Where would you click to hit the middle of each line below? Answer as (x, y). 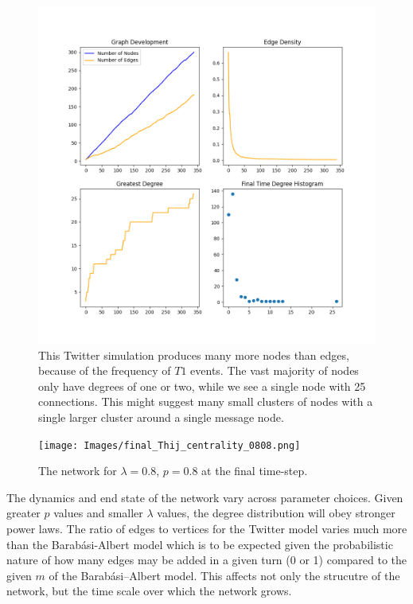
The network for (78, 471)
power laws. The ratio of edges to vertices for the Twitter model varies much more (207, 528)
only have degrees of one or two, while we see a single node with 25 (202, 386)
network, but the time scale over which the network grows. (149, 591)
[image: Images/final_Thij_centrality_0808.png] (169, 445)
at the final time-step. (255, 471)
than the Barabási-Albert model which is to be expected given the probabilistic (200, 544)
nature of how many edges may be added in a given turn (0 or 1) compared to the (207, 560)
